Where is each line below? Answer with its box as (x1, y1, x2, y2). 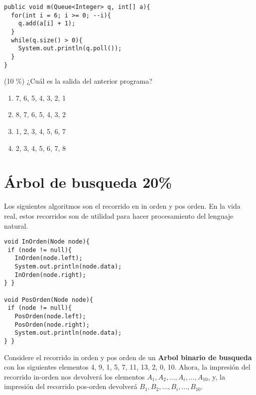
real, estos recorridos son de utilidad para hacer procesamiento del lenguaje (4, 210, 234, 221)
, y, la (208, 371, 225, 382)
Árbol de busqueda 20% (4, 172, 172, 192)
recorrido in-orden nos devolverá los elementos (4, 371, 145, 382)
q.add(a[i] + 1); (18, 20, 76, 27)
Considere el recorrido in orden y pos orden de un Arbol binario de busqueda (4, 352, 252, 362)
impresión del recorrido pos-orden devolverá (4, 381, 137, 392)
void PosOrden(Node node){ (4, 296, 93, 303)
